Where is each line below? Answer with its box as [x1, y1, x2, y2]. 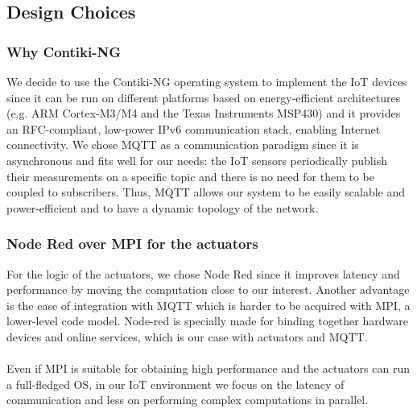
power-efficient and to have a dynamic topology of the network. [6, 199, 319, 216]
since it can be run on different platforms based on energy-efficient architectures [6, 89, 401, 105]
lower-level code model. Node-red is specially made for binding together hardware [6, 312, 408, 329]
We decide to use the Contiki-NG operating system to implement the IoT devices [6, 73, 407, 89]
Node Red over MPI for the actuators [6, 233, 258, 254]
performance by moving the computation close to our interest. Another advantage [6, 281, 410, 298]
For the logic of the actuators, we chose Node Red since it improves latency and [6, 265, 400, 282]
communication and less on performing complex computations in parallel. [6, 391, 369, 408]
